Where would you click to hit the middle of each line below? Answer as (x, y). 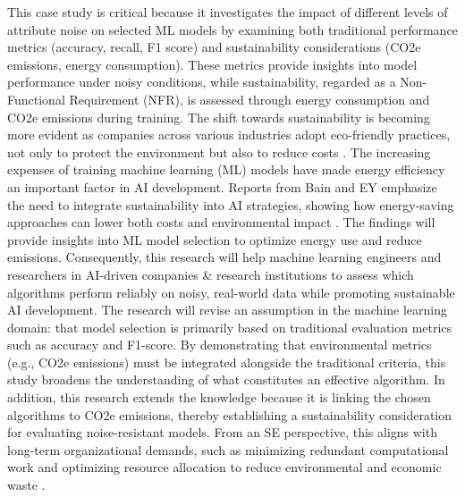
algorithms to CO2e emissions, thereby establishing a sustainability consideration (230, 414)
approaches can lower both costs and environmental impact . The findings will (221, 222)
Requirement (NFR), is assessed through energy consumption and (249, 99)
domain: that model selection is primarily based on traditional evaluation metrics (230, 327)
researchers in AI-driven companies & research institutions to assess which (211, 274)
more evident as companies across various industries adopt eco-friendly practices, (229, 135)
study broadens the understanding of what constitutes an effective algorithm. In (226, 379)
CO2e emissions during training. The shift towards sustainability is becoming (219, 117)
